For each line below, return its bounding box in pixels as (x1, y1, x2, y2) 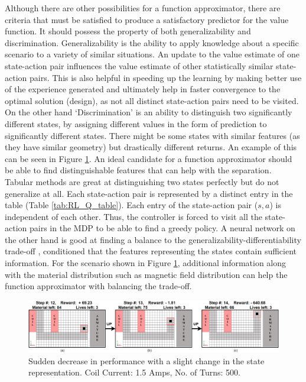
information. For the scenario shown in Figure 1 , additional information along (5, 257, 287, 269)
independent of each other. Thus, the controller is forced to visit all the (5, 210, 262, 222)
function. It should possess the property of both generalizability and (5, 25, 251, 37)
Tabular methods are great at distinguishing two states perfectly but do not (5, 175, 279, 187)
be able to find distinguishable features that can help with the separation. (5, 164, 272, 176)
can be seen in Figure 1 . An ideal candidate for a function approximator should (5, 152, 292, 164)
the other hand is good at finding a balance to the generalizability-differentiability (5, 233, 301, 245)
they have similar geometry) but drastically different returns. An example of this (5, 141, 297, 153)
